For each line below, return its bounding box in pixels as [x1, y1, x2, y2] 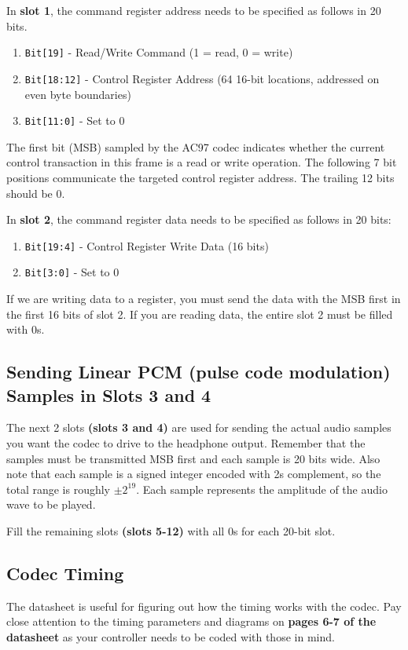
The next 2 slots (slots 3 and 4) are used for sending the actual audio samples [6, 419, 391, 436]
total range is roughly [6, 480, 111, 497]
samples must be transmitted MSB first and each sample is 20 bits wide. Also [6, 450, 380, 466]
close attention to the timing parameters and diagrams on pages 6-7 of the [6, 613, 377, 630]
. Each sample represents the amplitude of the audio [136, 480, 388, 497]
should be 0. [6, 184, 65, 201]
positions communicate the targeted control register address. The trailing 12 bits [6, 169, 395, 185]
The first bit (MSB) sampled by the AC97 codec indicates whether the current [6, 138, 385, 155]
